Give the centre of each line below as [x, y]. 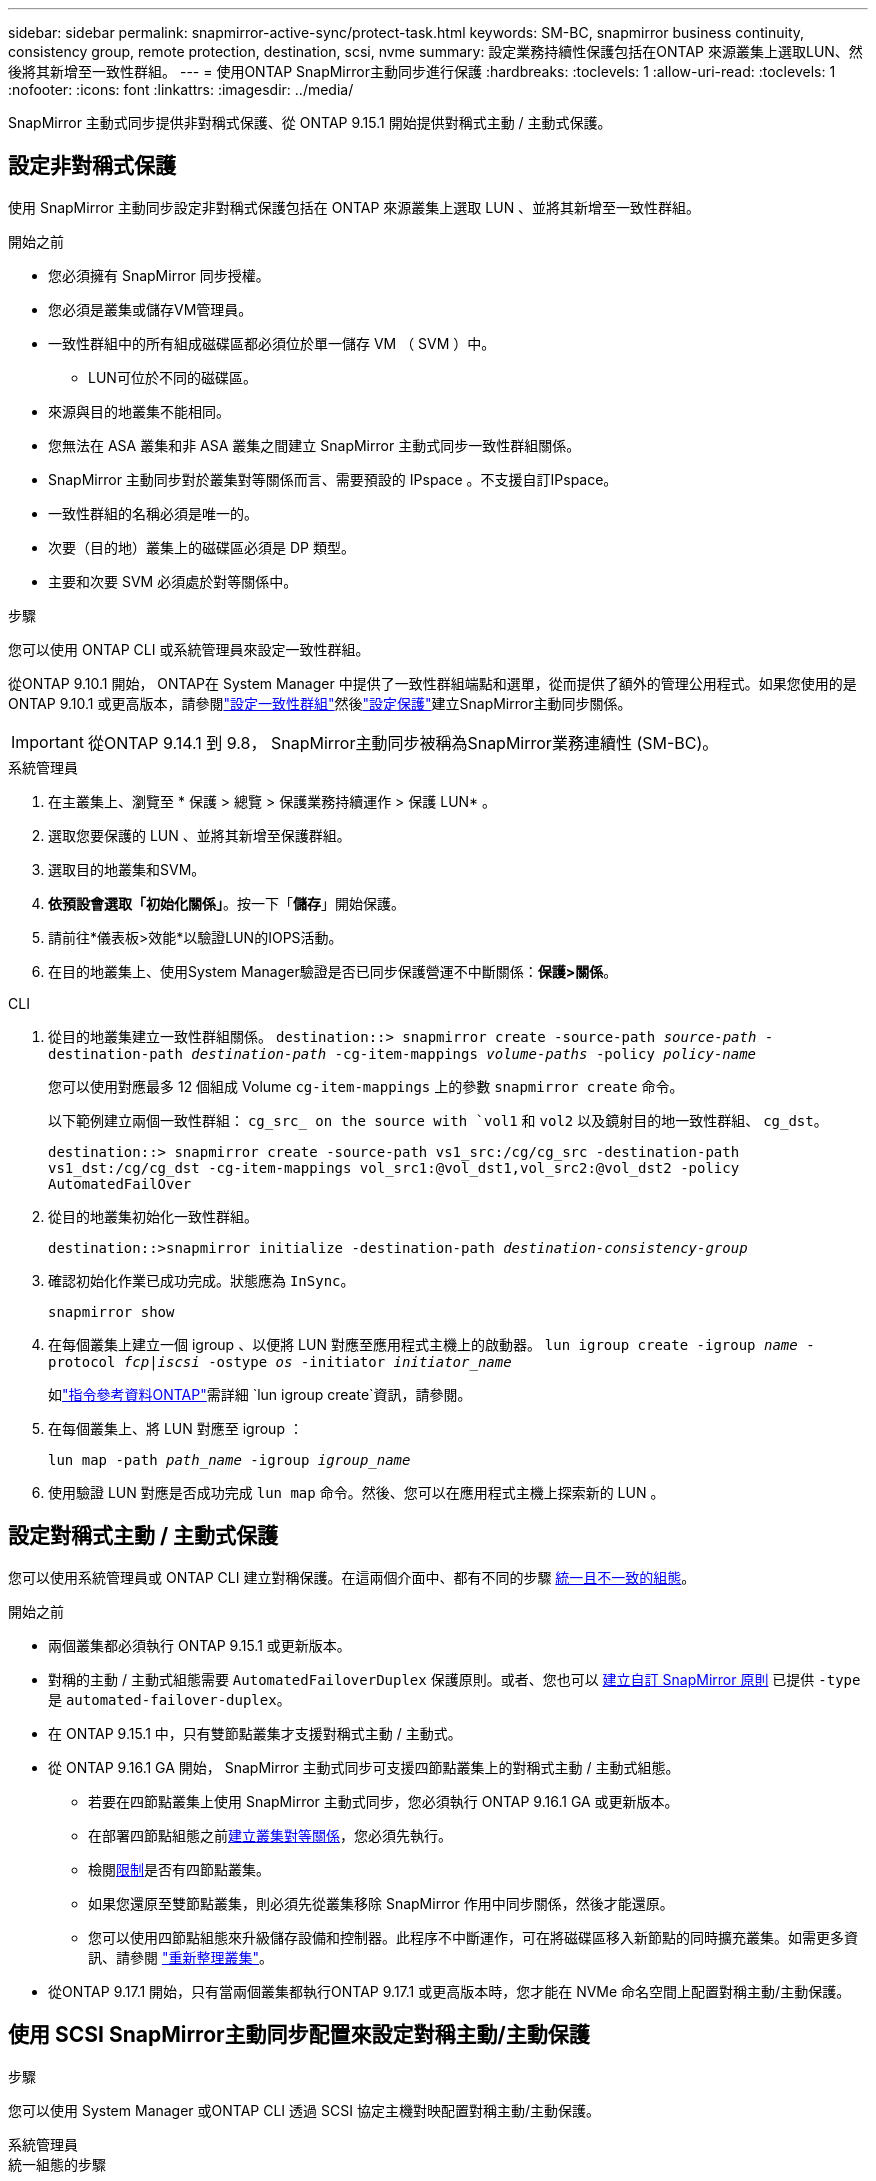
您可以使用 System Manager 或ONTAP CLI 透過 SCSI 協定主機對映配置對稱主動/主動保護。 [304, 2110]
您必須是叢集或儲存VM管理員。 [150, 309]
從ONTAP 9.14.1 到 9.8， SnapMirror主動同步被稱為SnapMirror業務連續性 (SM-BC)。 [403, 742]
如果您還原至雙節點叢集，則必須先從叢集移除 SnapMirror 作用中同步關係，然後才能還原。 [381, 1903]
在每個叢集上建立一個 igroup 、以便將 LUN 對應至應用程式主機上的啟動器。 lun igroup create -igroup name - [431, 1344]
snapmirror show [111, 1311]
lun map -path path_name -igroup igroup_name [229, 1459]
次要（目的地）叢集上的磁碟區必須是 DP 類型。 [201, 547]
